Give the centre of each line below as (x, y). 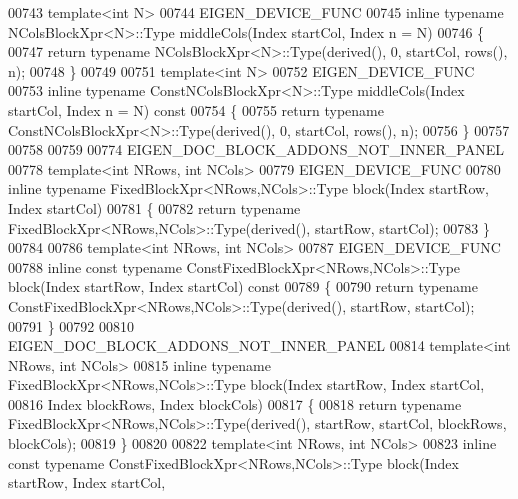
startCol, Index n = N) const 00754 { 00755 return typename (196, 109)
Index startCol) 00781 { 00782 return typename (154, 207)
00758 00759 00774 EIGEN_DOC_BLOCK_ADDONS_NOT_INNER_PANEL (256, 149)
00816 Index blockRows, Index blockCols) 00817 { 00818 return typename (235, 403)
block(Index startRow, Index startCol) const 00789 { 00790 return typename (243, 286)
